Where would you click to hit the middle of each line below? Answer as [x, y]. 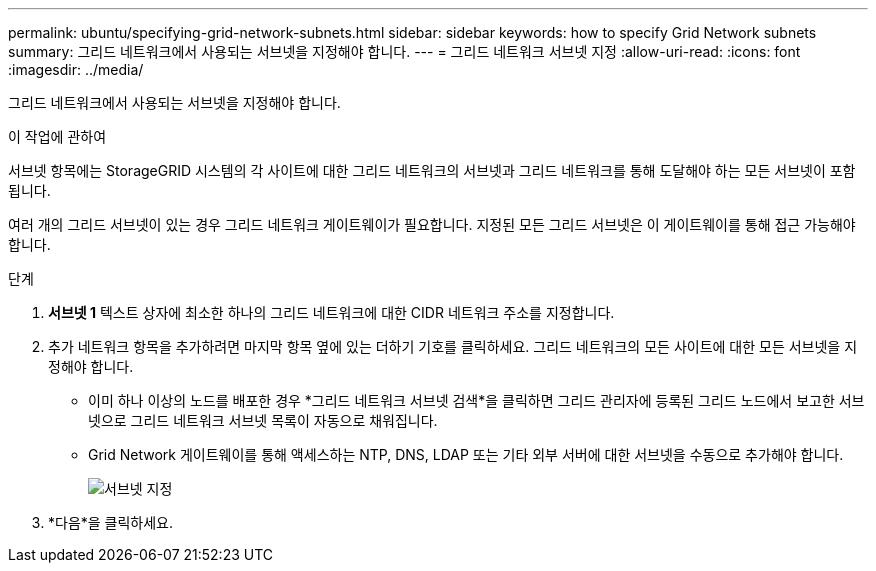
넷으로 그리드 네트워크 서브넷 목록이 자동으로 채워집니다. [263, 420]
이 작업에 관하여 [57, 136]
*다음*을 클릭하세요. [111, 522]
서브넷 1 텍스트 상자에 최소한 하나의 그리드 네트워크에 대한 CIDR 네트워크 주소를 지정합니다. [331, 312]
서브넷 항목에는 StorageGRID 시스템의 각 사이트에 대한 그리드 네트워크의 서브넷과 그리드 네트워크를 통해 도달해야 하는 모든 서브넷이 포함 [432, 170]
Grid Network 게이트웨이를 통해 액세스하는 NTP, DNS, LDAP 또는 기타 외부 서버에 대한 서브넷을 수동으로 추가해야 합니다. [466, 454]
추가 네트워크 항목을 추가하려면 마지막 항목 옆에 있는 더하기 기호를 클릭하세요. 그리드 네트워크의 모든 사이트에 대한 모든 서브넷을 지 [453, 346]
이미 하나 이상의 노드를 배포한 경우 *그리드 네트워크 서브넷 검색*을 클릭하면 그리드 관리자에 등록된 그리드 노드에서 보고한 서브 [476, 400]
